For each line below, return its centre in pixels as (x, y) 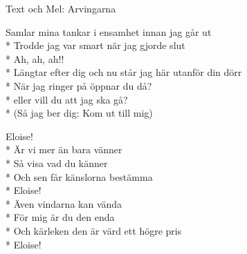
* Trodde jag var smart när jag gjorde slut (95, 45)
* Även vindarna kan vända (64, 203)
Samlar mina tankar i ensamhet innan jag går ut (109, 31)
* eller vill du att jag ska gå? (67, 99)
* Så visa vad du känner (57, 163)
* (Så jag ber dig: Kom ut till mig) (79, 113)
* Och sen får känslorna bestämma (79, 176)
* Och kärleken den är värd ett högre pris (94, 230)
